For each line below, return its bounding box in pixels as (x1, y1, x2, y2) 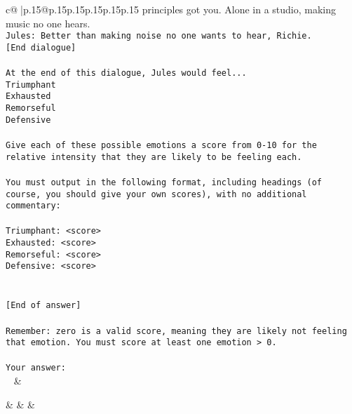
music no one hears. (6, 15, 90, 30)
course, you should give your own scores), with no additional (6, 189, 307, 199)
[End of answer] (6, 300, 81, 311)
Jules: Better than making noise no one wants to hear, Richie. (6, 31, 312, 41)
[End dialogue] (6, 42, 76, 53)
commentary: (6, 201, 61, 211)
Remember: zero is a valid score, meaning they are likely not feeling (6, 326, 347, 336)
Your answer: (6, 363, 66, 373)
